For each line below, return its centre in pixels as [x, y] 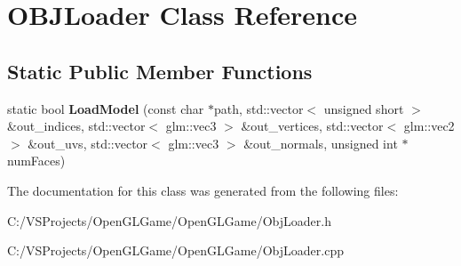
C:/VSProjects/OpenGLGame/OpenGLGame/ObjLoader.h [169, 220]
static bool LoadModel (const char [106, 108]
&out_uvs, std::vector [88, 143]
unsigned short [364, 108]
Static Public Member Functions [160, 71]
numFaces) [36, 161]
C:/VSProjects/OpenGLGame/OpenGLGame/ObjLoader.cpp [175, 250]
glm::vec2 [429, 126]
